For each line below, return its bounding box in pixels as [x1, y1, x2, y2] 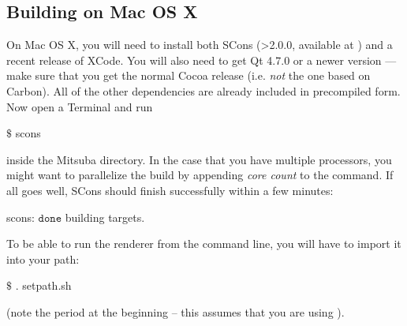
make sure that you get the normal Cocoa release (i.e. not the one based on [6, 67, 371, 84]
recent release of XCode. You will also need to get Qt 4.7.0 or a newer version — [6, 51, 397, 68]
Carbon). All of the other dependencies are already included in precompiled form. [6, 82, 401, 99]
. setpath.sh [15, 277, 72, 294]
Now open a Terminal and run [6, 98, 153, 114]
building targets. [65, 208, 145, 225]
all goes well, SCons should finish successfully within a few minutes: [6, 182, 334, 198]
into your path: [6, 250, 80, 267]
